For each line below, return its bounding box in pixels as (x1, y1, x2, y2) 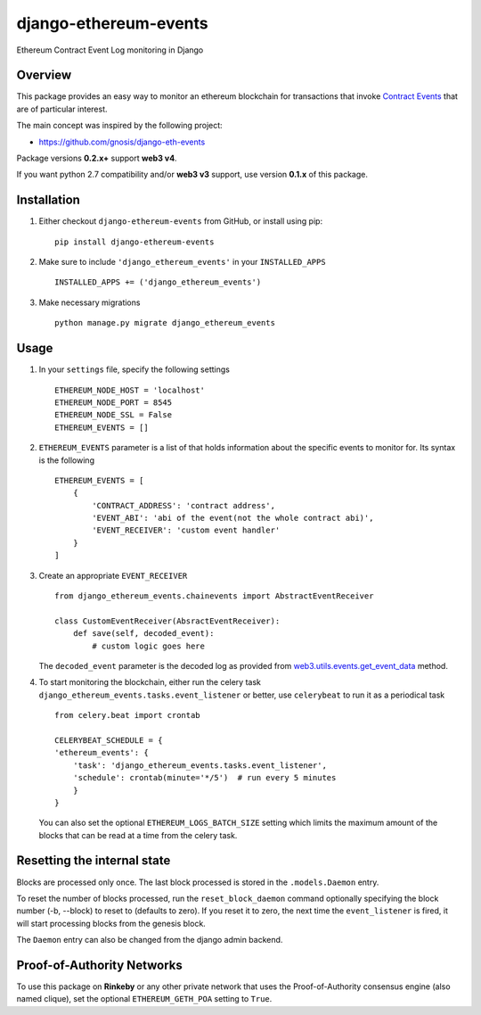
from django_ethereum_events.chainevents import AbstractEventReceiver (54, 591, 374, 601)
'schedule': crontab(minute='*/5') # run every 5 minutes (72, 772, 337, 783)
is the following (38, 455, 95, 466)
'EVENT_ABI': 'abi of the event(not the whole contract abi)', (92, 513, 374, 524)
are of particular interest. (16, 103, 108, 114)
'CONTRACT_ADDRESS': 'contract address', (92, 500, 276, 510)
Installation (16, 193, 80, 208)
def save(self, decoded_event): (72, 629, 215, 639)
